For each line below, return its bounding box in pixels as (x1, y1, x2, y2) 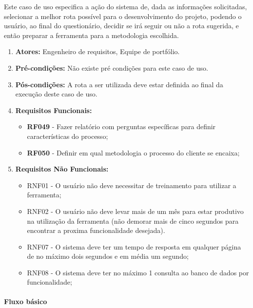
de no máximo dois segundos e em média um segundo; (27, 251, 189, 261)
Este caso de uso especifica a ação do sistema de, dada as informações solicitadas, (4, 1, 247, 11)
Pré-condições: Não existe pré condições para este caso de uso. (15, 62, 208, 73)
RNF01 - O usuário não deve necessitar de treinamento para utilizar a (27, 180, 236, 190)
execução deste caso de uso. (15, 89, 97, 99)
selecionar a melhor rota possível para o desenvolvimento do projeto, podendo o (4, 11, 242, 21)
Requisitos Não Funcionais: (15, 164, 109, 174)
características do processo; (27, 131, 108, 141)
